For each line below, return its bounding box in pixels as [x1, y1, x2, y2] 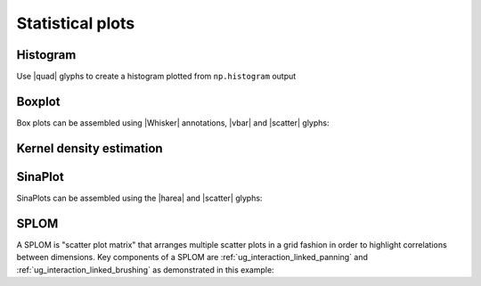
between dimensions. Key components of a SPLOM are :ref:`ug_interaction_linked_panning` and [16, 252, 369, 263]
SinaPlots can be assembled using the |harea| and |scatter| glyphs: [16, 192, 263, 203]
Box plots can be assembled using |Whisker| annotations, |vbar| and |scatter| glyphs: [16, 117, 330, 128]
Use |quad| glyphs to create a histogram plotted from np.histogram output [16, 71, 297, 82]
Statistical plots [16, 13, 135, 33]
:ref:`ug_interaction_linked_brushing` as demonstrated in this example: [16, 264, 275, 275]
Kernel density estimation [16, 141, 164, 156]
